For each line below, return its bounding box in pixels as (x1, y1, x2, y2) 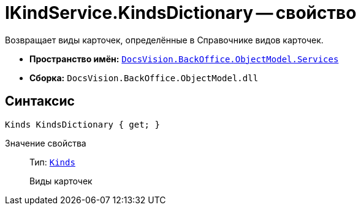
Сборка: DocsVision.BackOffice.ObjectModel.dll (29, 72, 259, 83)
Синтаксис (5, 93, 75, 109)
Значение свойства (5, 137, 86, 148)
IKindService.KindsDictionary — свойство (5, 2, 357, 23)
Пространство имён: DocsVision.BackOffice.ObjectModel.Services (29, 53, 339, 64)
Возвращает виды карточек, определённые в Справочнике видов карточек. (5, 34, 324, 45)
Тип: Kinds (29, 156, 75, 167)
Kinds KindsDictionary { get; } (5, 119, 160, 129)
